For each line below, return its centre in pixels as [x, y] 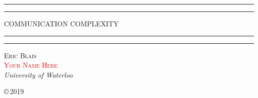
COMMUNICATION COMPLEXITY [62, 23]
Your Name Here [31, 65]
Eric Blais [20, 55]
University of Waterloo [38, 74]
